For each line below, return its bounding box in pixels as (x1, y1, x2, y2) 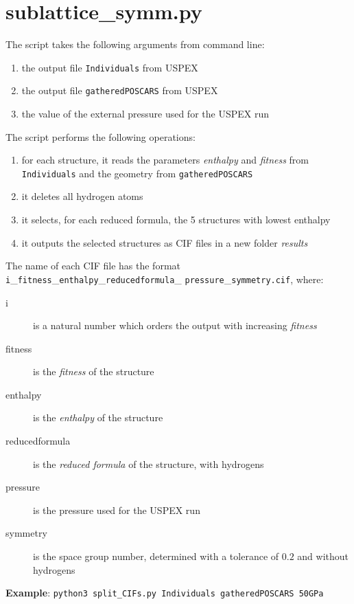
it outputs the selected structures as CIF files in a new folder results (21, 235, 308, 249)
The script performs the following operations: (5, 129, 196, 144)
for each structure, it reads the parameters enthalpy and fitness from (21, 153, 309, 167)
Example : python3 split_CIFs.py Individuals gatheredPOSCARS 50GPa (5, 585, 324, 600)
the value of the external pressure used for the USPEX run (21, 107, 269, 121)
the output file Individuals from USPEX (21, 60, 198, 74)
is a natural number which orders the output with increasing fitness (33, 318, 317, 333)
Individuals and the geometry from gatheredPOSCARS (21, 166, 253, 180)
